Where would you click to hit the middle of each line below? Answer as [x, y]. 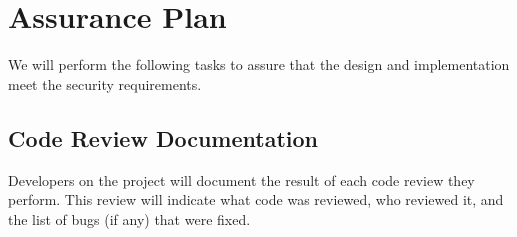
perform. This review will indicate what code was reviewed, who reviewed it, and [256, 199]
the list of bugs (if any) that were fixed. [129, 218]
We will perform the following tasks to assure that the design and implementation [259, 64]
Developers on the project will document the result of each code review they [241, 179]
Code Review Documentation [163, 137]
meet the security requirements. [105, 83]
